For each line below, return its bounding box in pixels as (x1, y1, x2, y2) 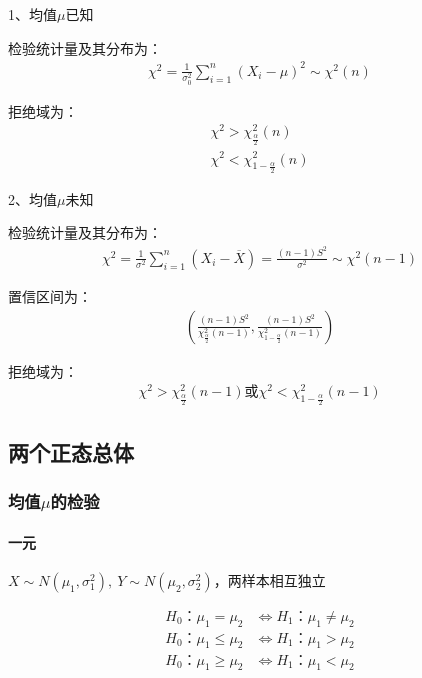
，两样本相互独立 (213, 569, 326, 590)
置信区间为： (8, 285, 92, 306)
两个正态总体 (8, 436, 134, 467)
